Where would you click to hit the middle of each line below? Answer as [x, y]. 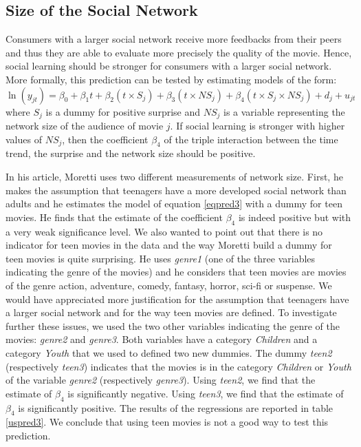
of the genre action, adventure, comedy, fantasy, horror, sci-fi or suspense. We [169, 285]
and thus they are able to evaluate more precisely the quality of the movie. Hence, [179, 52]
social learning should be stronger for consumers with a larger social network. [169, 66]
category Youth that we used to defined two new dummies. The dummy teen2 [169, 352]
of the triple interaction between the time [251, 139]
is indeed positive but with [295, 217]
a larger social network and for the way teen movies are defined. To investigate [171, 312]
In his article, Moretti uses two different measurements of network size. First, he [174, 177]
